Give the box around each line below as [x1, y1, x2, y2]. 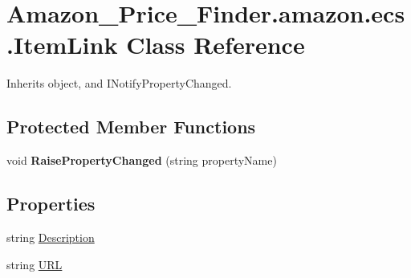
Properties [6, 191, 96, 216]
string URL [6, 256, 63, 272]
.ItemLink [6, 28, 118, 61]
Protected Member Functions [6, 114, 256, 139]
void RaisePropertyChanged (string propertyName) [6, 152, 277, 169]
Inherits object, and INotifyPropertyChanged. [6, 75, 232, 92]
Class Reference [126, 28, 305, 61]
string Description [6, 228, 95, 245]
